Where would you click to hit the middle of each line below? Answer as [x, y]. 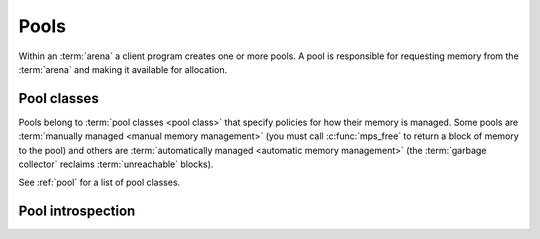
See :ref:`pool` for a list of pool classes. [99, 182]
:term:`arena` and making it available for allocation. [123, 69]
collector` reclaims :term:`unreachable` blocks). [116, 164]
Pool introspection [77, 211]
